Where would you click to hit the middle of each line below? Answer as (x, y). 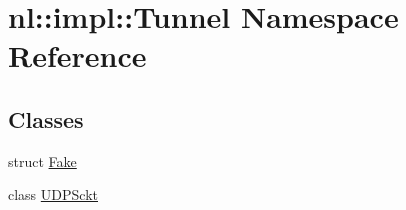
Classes (46, 118)
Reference (77, 55)
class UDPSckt (53, 194)
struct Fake (42, 160)
